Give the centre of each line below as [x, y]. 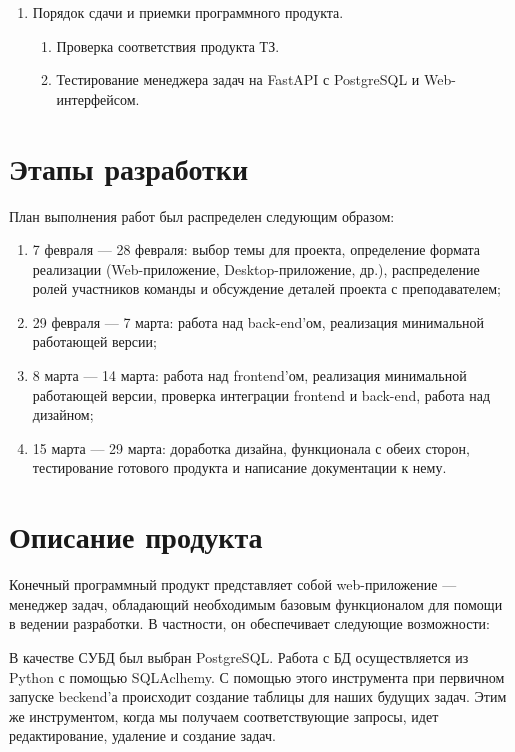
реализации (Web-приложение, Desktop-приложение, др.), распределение [256, 268]
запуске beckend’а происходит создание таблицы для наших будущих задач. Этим [258, 696]
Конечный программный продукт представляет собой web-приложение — [233, 584]
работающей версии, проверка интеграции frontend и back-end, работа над [261, 394]
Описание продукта [136, 536]
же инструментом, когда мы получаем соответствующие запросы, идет [224, 715]
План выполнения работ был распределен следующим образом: [202, 215]
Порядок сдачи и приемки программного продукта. [188, 12]
